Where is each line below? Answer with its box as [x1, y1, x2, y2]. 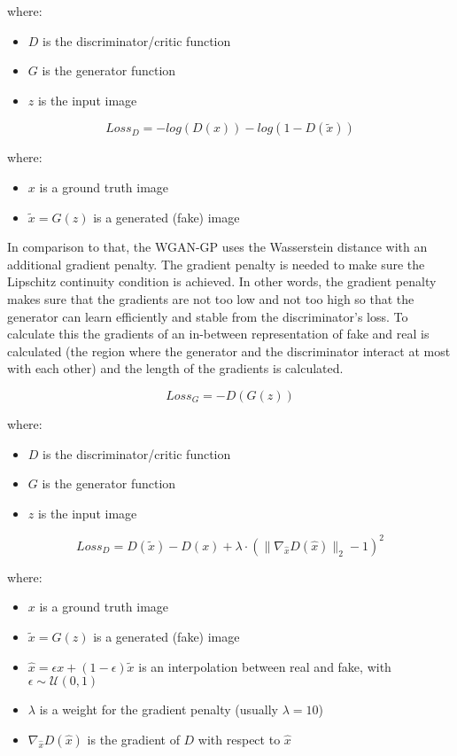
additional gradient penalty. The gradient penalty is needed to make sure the [7, 254, 425, 273]
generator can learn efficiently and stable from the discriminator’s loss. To [7, 307, 408, 325]
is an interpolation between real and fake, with [138, 657, 391, 675]
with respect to [198, 729, 281, 748]
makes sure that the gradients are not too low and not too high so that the [7, 289, 414, 308]
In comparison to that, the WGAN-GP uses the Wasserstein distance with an [7, 238, 428, 256]
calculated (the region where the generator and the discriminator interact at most [7, 341, 451, 360]
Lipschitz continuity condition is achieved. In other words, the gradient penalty [7, 272, 437, 291]
